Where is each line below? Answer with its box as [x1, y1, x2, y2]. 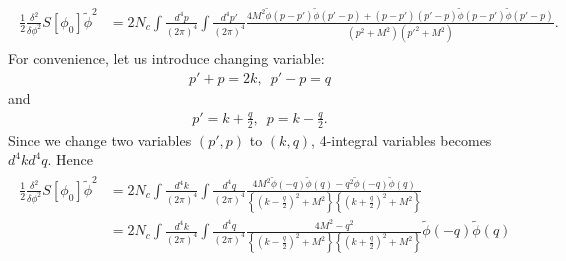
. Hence [47, 149, 93, 170]
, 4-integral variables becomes [311, 129, 492, 150]
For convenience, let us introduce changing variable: [8, 48, 325, 69]
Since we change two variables [8, 129, 192, 150]
